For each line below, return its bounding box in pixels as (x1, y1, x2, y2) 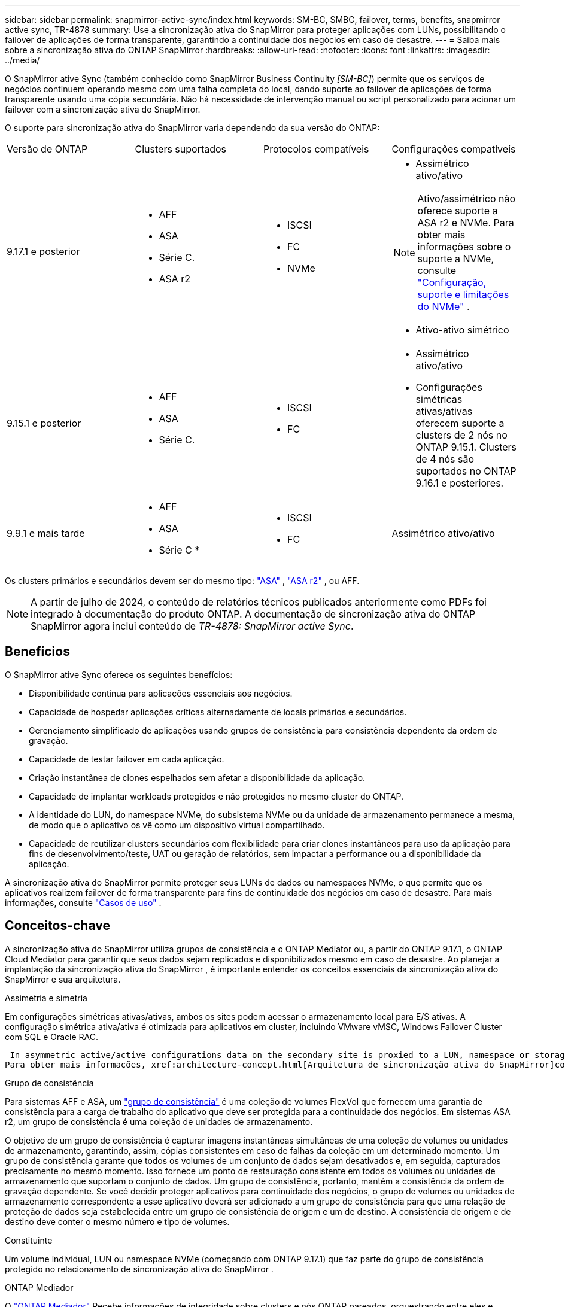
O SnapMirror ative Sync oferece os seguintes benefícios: (5, 669, 233, 680)
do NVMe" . (417, 300, 470, 312)
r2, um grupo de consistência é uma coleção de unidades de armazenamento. (5, 1116, 313, 1127)
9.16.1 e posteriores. (415, 477, 504, 489)
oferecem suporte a (415, 417, 505, 429)
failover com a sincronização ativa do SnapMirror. (5, 104, 201, 114)
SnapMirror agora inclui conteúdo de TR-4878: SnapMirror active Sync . (31, 620, 354, 632)
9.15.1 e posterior (7, 417, 81, 429)
